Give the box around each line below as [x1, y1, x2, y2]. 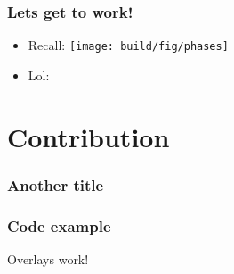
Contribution [7, 118, 170, 154]
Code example [7, 214, 111, 237]
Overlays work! [7, 249, 89, 268]
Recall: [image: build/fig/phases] [28, 36, 229, 54]
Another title [7, 173, 104, 195]
